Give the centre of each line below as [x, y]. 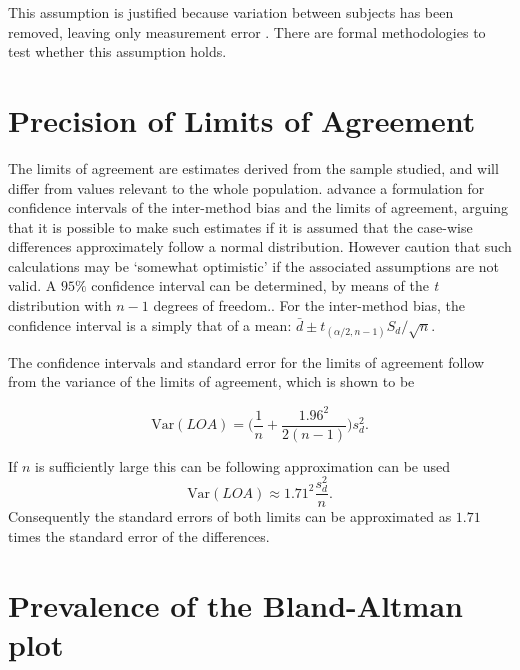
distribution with [60, 305]
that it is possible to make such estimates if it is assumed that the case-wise [240, 226]
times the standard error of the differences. [139, 536]
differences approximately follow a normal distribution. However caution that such [260, 246]
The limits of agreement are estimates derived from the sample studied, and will [253, 167]
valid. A [32, 285]
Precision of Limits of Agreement [242, 119]
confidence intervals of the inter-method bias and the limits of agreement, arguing [258, 207]
